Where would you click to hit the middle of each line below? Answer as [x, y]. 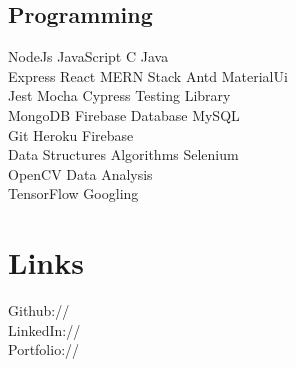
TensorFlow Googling [73, 193]
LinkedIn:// [44, 329]
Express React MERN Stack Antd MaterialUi [148, 75]
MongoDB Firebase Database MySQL [124, 114]
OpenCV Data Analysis [80, 173]
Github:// [39, 310]
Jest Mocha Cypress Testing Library [119, 95]
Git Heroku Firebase [71, 134]
